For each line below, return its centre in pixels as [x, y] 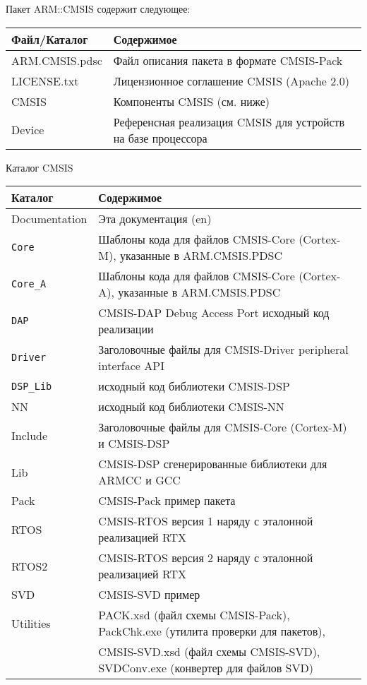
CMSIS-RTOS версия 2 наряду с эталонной [206, 558]
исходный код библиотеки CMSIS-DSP [194, 386]
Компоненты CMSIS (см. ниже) [191, 101]
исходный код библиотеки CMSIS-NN [191, 407]
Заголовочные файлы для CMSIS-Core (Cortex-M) [223, 427]
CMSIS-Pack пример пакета [167, 501]
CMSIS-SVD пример [149, 595]
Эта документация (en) [155, 219]
